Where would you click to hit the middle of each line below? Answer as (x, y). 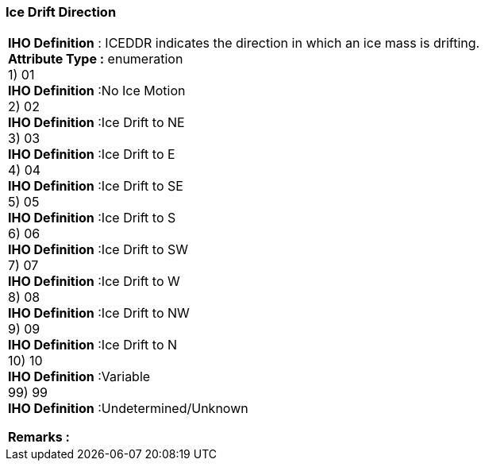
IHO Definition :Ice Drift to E (92, 154)
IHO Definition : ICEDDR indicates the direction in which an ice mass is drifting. (244, 43)
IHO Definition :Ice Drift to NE (96, 123)
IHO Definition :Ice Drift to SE (96, 186)
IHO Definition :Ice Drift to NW (99, 313)
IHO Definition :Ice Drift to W (94, 282)
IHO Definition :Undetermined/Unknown (128, 409)
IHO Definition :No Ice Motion (97, 91)
